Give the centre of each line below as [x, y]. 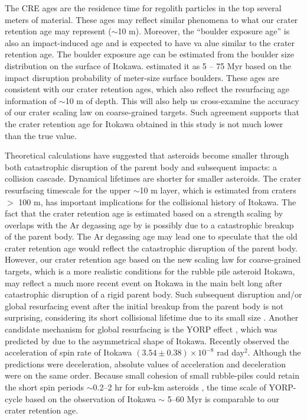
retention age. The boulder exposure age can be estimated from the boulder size [150, 54]
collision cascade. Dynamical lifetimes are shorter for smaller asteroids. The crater [153, 178]
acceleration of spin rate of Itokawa [68, 352]
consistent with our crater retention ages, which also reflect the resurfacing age [147, 89]
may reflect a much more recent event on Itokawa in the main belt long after [143, 282]
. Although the [274, 352]
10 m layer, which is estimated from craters [218, 190]
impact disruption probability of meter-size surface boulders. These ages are [142, 77]
